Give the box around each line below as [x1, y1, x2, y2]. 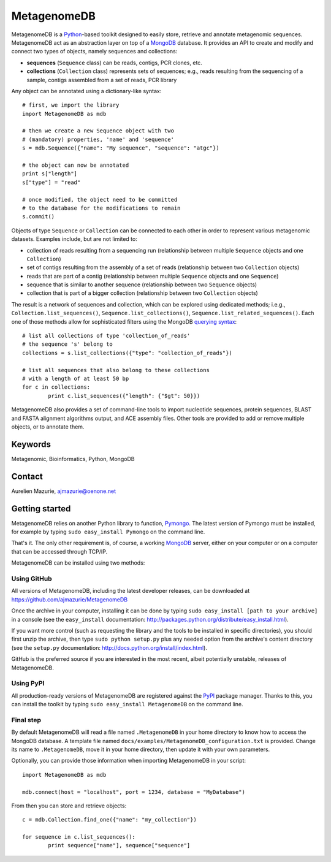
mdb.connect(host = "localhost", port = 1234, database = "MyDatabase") [22, 788, 245, 795]
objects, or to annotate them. [11, 423, 85, 430]
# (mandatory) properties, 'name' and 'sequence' [22, 135, 175, 143]
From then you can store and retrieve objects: [11, 802, 127, 809]
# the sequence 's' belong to [22, 341, 113, 348]
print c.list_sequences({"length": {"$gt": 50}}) [48, 392, 200, 399]
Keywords [11, 439, 51, 449]
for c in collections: [22, 384, 91, 391]
